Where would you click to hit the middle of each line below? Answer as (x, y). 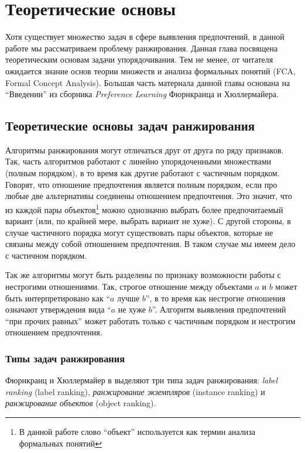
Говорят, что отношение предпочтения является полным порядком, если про (141, 184)
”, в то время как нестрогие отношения (215, 298)
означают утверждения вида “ (58, 309)
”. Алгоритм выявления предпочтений (219, 309)
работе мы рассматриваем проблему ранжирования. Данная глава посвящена (142, 48)
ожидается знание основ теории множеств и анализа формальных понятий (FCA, (150, 71)
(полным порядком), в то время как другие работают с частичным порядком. (143, 173)
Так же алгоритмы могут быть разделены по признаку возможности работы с (143, 275)
